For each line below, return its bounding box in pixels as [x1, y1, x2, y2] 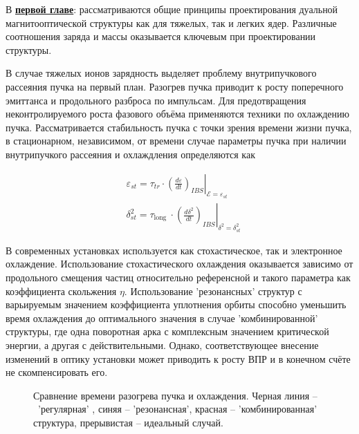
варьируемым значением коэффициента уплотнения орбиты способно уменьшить [6, 297, 347, 312]
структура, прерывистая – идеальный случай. [33, 415, 223, 429]
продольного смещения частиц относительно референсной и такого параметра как [6, 270, 351, 285]
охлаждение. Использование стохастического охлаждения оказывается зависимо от [6, 256, 353, 271]
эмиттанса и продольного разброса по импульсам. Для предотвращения [6, 93, 306, 107]
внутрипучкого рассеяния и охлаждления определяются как [6, 147, 255, 161]
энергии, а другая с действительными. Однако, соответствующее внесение [6, 337, 319, 352]
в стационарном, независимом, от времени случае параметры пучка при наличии [6, 133, 347, 148]
